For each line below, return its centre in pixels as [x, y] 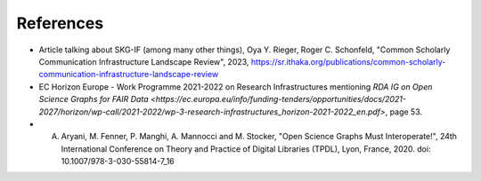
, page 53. [404, 112]
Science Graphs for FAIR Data [94, 99]
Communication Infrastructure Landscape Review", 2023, [144, 61]
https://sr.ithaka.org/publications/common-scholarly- [348, 61]
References [60, 23]
